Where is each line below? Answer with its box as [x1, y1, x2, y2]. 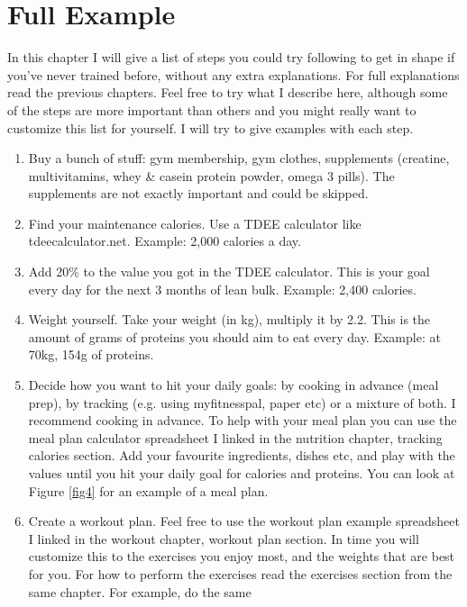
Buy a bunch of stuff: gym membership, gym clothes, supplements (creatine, [28, 149, 450, 168]
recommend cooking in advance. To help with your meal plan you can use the [28, 411, 457, 430]
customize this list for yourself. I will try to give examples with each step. [7, 118, 414, 137]
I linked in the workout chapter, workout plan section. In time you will [28, 529, 419, 548]
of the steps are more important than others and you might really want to [7, 100, 417, 119]
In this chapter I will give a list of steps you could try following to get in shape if [7, 48, 455, 67]
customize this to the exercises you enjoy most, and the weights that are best [28, 547, 455, 566]
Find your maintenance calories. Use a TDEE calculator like [28, 213, 362, 232]
